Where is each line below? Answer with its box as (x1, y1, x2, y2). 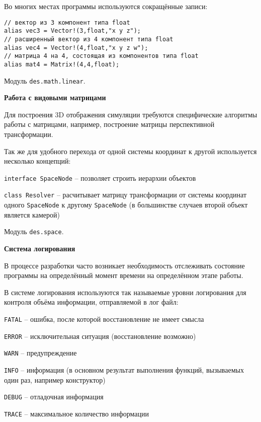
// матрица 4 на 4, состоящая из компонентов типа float (4, 52, 199, 60)
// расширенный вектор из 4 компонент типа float (4, 35, 173, 43)
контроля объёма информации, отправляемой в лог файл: (4, 297, 179, 307)
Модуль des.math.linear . (4, 75, 85, 86)
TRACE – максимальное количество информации (4, 408, 149, 418)
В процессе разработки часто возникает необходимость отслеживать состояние (4, 260, 245, 270)
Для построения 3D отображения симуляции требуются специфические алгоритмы (4, 109, 257, 119)
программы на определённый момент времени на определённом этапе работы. (4, 270, 243, 280)
